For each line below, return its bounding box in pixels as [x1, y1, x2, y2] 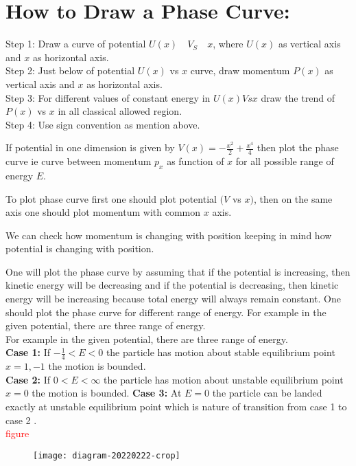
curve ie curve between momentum [5, 154, 152, 168]
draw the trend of [261, 90, 335, 104]
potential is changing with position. [5, 241, 154, 256]
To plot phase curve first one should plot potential [5, 191, 217, 206]
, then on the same [253, 191, 333, 206]
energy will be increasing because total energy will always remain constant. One [5, 291, 341, 306]
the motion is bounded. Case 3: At [32, 386, 182, 400]
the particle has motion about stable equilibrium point [106, 345, 335, 359]
